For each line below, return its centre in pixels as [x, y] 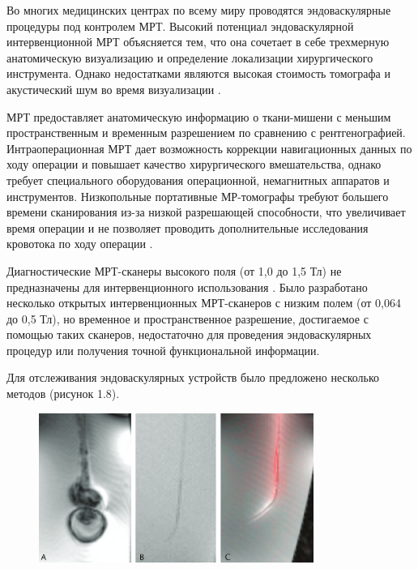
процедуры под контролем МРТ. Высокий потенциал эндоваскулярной [180, 26]
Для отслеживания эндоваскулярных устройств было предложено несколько [193, 377]
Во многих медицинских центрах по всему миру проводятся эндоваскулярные [199, 10]
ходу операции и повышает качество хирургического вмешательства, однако [194, 164]
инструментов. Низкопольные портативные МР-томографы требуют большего [198, 196]
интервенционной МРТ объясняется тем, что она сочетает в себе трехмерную [198, 42]
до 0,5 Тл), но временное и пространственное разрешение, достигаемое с [188, 318]
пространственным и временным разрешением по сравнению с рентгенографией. [206, 133]
